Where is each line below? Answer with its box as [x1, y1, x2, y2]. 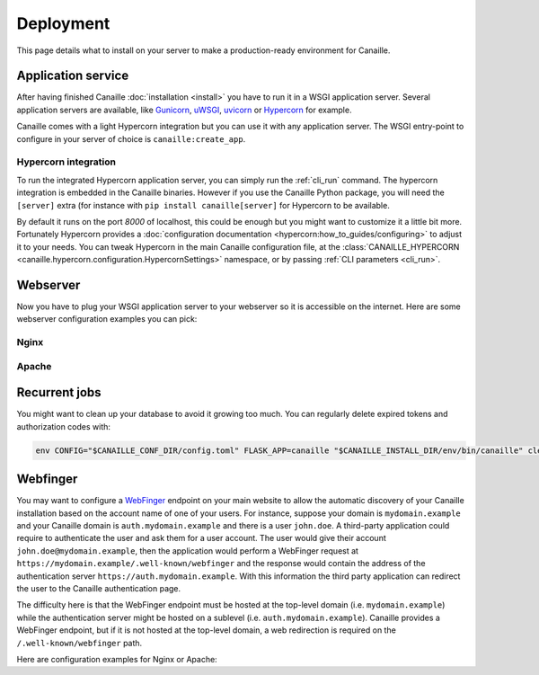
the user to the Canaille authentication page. [16, 583, 181, 594]
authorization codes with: [16, 421, 111, 431]
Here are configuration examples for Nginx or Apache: [16, 654, 217, 664]
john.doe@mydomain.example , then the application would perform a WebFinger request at [16, 545, 359, 556]
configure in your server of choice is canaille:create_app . [16, 133, 246, 144]
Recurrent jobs [16, 385, 102, 400]
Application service [16, 68, 129, 84]
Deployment [16, 13, 110, 33]
